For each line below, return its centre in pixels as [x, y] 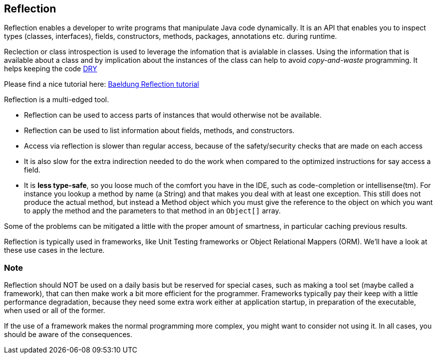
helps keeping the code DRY [51, 69]
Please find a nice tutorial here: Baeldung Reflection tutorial [102, 84]
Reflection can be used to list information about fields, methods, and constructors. [159, 131]
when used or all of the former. [55, 311]
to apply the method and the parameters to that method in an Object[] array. [152, 211]
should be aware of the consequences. [68, 335]
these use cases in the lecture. [54, 250]
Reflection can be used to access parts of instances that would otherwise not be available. [173, 115]
